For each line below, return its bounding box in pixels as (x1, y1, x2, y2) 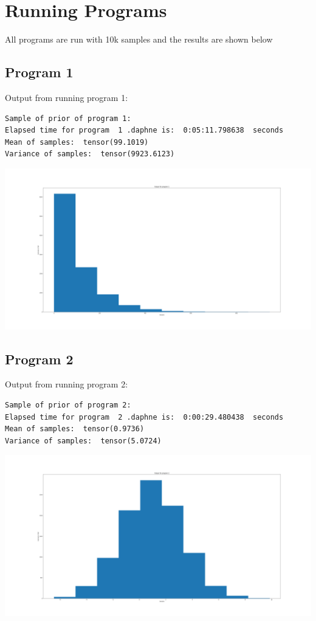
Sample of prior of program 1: (5, 114, 131, 123)
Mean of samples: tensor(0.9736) (5, 425, 145, 434)
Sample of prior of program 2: (5, 401, 131, 410)
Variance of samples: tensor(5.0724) (5, 436, 162, 445)
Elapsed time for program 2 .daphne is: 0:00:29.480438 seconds (5, 412, 284, 422)
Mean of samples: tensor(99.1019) (5, 137, 149, 147)
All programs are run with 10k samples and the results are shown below (5, 33, 273, 46)
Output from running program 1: (5, 91, 128, 103)
